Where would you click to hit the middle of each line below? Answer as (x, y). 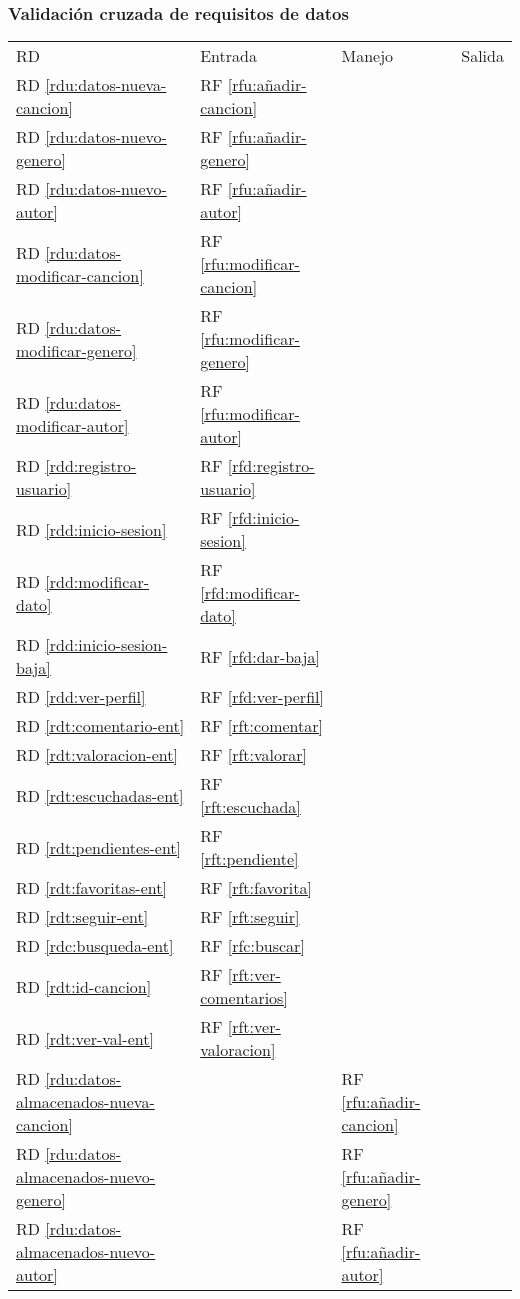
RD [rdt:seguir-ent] (82, 917)
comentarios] (244, 998)
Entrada (228, 56)
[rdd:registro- (91, 466)
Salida (482, 56)
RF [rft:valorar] (254, 755)
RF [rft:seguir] (250, 917)
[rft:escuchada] (250, 807)
